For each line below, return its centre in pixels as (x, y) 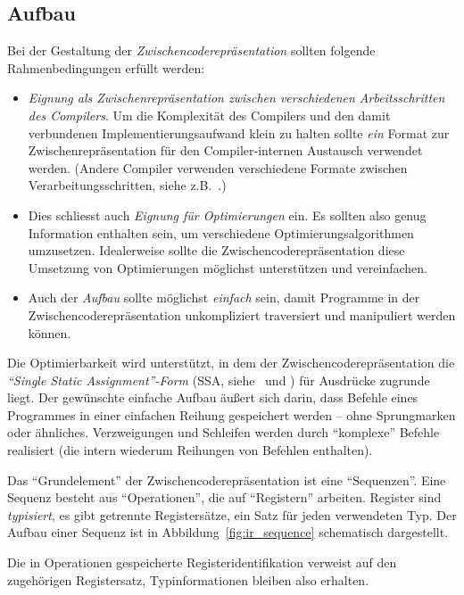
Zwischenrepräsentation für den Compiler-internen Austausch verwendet (225, 150)
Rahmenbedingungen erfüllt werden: (106, 67)
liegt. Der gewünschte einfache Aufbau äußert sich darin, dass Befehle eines (213, 397)
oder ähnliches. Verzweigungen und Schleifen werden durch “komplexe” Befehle (224, 432)
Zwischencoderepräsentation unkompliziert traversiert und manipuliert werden (242, 314)
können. (50, 332)
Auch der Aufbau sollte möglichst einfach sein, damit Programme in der (224, 297)
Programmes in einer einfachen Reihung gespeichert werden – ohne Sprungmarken (232, 414)
